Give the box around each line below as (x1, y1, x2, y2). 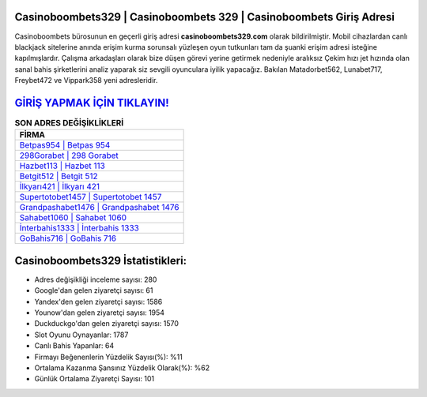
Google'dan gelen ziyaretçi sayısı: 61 (34, 286, 153, 295)
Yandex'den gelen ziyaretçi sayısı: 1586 (34, 297, 163, 306)
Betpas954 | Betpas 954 (19, 140, 111, 151)
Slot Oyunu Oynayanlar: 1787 (34, 330, 129, 339)
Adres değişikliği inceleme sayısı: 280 (34, 275, 157, 284)
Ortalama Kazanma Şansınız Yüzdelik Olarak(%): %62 (34, 363, 210, 373)
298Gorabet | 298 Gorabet (19, 150, 119, 161)
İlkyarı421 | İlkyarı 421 (19, 182, 100, 193)
